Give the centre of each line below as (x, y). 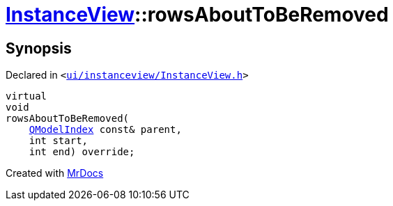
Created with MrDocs (55, 173)
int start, (59, 141)
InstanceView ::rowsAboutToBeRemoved (197, 15)
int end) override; (82, 152)
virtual (26, 96)
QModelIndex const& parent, (105, 130)
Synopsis (39, 48)
